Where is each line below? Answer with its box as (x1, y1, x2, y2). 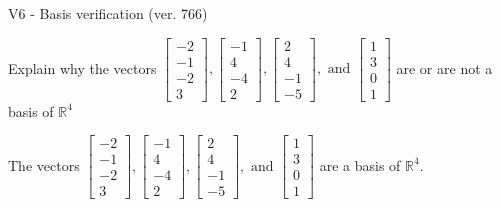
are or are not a (396, 57, 493, 78)
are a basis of (319, 154, 401, 175)
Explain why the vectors (8, 57, 157, 78)
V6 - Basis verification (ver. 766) (8, 3, 208, 23)
